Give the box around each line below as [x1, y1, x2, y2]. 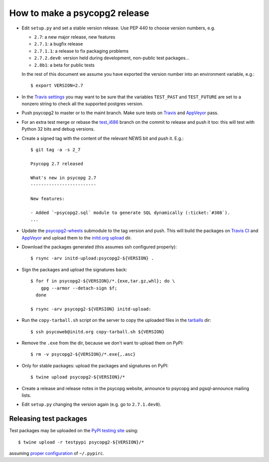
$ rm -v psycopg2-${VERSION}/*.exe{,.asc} [30, 352, 136, 357]
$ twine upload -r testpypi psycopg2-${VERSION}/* [18, 439, 144, 445]
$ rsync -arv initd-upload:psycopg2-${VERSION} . [30, 255, 154, 261]
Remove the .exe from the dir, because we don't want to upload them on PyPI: [21, 340, 184, 346]
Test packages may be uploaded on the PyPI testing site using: [9, 428, 138, 434]
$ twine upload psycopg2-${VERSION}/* [30, 374, 126, 380]
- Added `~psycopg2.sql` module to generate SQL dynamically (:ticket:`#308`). [30, 210, 230, 216]
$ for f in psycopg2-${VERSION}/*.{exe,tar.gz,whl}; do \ [30, 278, 175, 284]
